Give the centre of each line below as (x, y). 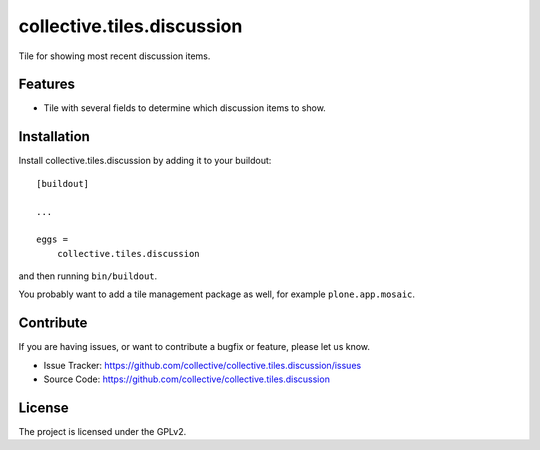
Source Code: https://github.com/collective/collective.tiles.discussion (186, 379)
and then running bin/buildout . (88, 276)
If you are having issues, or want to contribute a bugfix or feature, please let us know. (194, 347)
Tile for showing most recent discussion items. (114, 56)
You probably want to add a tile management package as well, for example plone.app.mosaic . (216, 294)
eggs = (52, 239)
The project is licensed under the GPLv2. (102, 432)
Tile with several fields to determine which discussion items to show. (185, 108)
